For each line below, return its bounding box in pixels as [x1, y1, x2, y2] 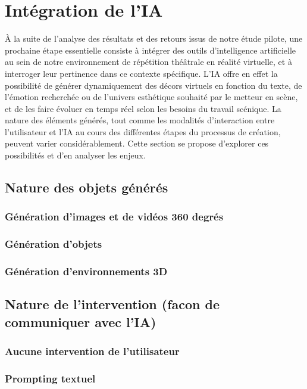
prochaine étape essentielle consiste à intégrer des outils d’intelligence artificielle [5, 43, 296, 56]
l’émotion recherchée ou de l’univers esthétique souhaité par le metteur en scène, [5, 91, 298, 103]
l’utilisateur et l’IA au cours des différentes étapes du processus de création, [5, 125, 281, 138]
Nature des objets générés [5, 178, 168, 197]
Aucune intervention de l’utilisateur [5, 344, 180, 359]
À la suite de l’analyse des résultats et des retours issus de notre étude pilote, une [5, 32, 303, 45]
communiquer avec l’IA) [5, 312, 156, 331]
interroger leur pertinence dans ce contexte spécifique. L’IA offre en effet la [5, 67, 278, 79]
